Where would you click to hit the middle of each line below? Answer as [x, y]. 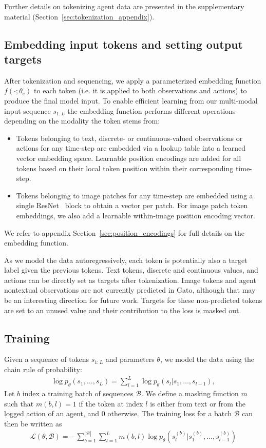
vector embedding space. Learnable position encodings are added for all [129, 158]
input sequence [27, 110]
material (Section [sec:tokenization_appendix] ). [79, 16]
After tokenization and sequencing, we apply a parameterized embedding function [133, 80]
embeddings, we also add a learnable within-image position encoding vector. [136, 215]
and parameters [130, 359]
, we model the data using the [207, 359]
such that [19, 403]
